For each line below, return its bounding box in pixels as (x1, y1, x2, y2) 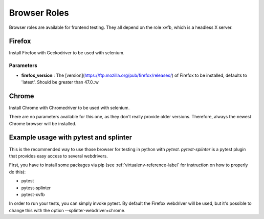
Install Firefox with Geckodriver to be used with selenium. (9, 50, 125, 56)
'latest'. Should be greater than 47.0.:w (21, 79, 99, 85)
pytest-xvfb (21, 191, 45, 197)
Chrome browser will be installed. (9, 120, 77, 127)
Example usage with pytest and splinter (9, 133, 132, 142)
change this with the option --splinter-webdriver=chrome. (9, 207, 126, 213)
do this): (9, 169, 26, 175)
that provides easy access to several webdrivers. (9, 153, 108, 159)
